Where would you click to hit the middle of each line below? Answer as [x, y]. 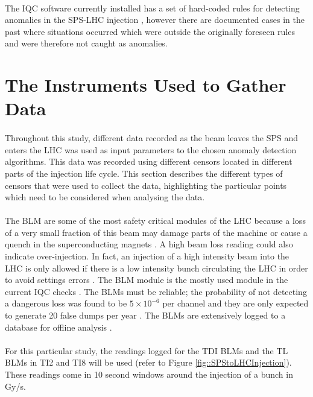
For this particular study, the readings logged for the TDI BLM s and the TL [147, 350]
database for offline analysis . [58, 327]
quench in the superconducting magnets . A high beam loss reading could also [149, 244]
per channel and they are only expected [236, 303]
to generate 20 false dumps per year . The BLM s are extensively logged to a [145, 315]
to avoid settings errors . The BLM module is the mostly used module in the [147, 280]
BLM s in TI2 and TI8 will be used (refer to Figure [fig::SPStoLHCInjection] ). [148, 362]
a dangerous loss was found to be [66, 303]
